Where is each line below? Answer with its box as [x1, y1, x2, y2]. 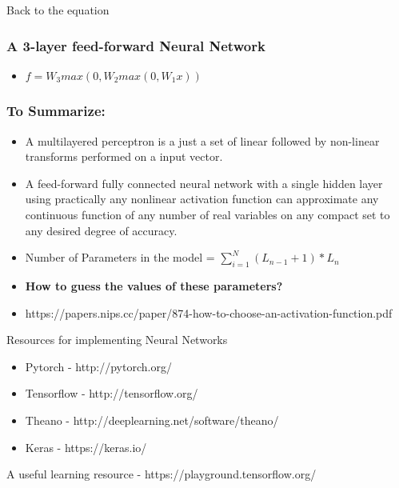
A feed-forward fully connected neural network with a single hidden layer [25, 174, 383, 191]
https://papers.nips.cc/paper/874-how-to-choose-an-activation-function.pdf [25, 304, 393, 321]
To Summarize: [6, 101, 106, 121]
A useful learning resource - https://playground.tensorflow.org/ [6, 466, 317, 482]
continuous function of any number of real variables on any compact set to [25, 206, 390, 222]
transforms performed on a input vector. [25, 148, 223, 165]
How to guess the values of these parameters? [25, 277, 283, 294]
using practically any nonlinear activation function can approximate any [25, 190, 379, 207]
